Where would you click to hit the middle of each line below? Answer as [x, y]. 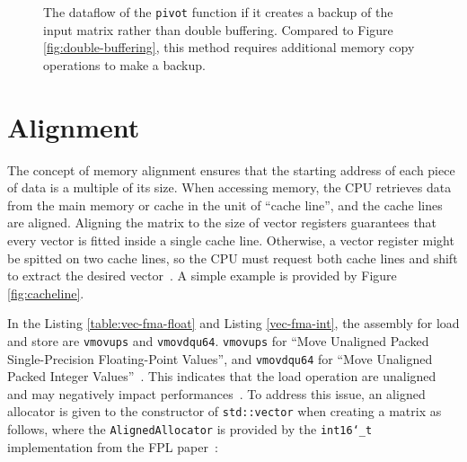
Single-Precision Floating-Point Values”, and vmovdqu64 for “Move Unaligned [220, 358]
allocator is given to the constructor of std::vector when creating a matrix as [225, 411]
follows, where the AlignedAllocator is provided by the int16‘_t [190, 429]
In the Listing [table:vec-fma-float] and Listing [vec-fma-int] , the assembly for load [233, 323]
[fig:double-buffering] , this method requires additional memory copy [229, 47]
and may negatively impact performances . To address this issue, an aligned [216, 393]
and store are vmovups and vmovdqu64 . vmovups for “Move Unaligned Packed [218, 340]
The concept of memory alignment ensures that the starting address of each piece [231, 169]
